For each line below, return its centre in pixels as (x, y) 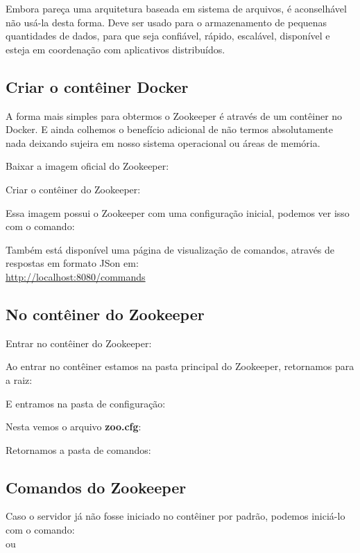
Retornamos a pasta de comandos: (78, 449)
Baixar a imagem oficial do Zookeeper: (87, 166)
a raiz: (19, 379)
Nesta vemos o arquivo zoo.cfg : (74, 427)
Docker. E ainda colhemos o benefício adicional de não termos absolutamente (170, 129)
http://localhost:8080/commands (76, 276)
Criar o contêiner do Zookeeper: (73, 189)
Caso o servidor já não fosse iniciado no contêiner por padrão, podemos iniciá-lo (175, 516)
